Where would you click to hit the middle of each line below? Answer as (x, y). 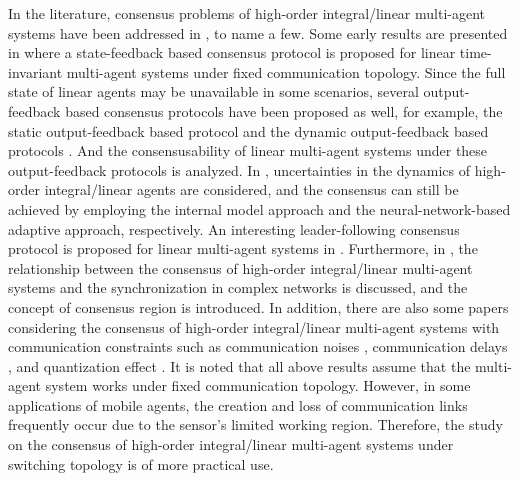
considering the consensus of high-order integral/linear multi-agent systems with (254, 326)
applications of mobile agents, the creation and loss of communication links (238, 404)
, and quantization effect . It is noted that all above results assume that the (239, 365)
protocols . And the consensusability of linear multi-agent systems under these (248, 150)
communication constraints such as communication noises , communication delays (258, 346)
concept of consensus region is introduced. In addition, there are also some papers (258, 306)
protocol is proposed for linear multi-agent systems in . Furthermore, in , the (243, 248)
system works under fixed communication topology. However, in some (258, 385)
